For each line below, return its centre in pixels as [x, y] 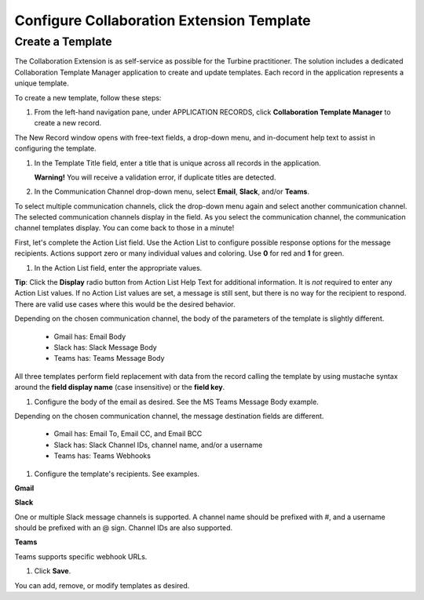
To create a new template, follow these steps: [88, 97]
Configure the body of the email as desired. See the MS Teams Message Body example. [177, 402]
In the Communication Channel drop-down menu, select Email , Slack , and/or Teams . [172, 191]
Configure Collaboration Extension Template [163, 20]
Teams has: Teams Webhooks [102, 456]
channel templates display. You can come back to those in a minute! [124, 228]
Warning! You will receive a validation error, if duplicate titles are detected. [155, 177]
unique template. [42, 83]
